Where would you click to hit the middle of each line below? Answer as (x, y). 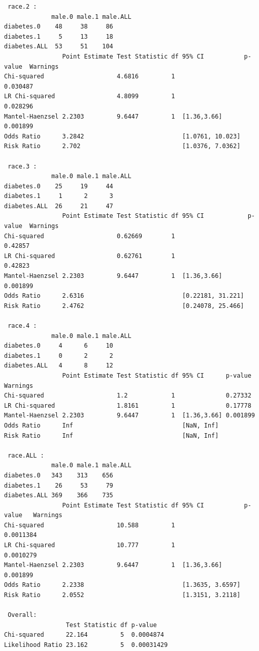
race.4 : (22, 326)
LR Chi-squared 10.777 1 (90, 545)
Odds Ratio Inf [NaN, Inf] (111, 425)
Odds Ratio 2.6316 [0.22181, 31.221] (124, 296)
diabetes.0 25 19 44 (59, 186)
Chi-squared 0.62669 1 (90, 236)
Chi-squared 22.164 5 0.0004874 (84, 635)
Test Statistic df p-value (111, 625)
